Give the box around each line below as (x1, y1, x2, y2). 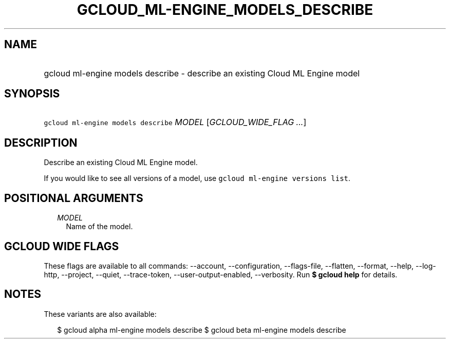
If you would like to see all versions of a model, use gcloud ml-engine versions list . (44, 174, 351, 183)
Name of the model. (66, 222, 133, 231)
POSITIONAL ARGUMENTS (4, 191, 143, 205)
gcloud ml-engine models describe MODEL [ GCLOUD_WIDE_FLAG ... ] (44, 117, 307, 128)
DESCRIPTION (4, 136, 78, 149)
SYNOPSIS (4, 87, 60, 100)
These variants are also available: (44, 309, 157, 318)
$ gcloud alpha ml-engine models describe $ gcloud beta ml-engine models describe (57, 325, 346, 334)
